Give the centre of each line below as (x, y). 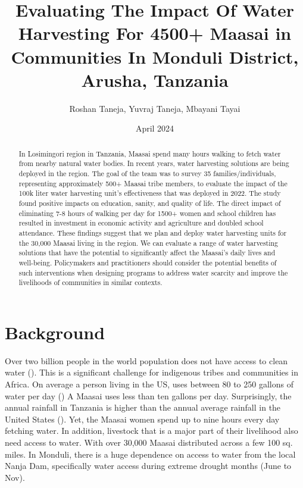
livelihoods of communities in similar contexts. (90, 282)
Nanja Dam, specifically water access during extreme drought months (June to (148, 466)
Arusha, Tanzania (155, 79)
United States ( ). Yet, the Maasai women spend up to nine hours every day (142, 419)
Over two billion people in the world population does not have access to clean (146, 360)
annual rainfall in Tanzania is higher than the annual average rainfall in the (143, 407)
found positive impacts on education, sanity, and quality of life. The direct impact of (150, 203)
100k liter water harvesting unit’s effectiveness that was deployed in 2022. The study (150, 193)
